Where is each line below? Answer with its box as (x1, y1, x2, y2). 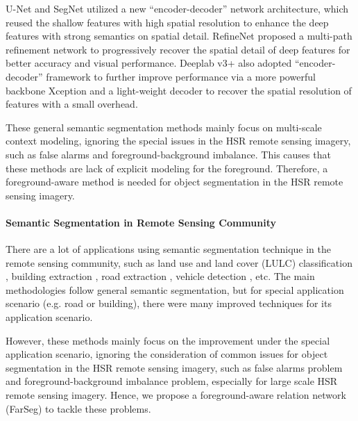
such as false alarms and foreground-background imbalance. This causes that (6, 147, 331, 161)
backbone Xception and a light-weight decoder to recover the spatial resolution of (6, 83, 352, 97)
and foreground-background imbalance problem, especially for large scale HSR (6, 374, 338, 388)
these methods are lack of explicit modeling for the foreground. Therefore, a (6, 160, 328, 175)
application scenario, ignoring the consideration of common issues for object (6, 347, 328, 361)
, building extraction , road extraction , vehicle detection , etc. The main (6, 269, 315, 283)
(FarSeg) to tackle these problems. (6, 401, 151, 415)
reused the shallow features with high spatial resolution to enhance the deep (6, 15, 329, 29)
